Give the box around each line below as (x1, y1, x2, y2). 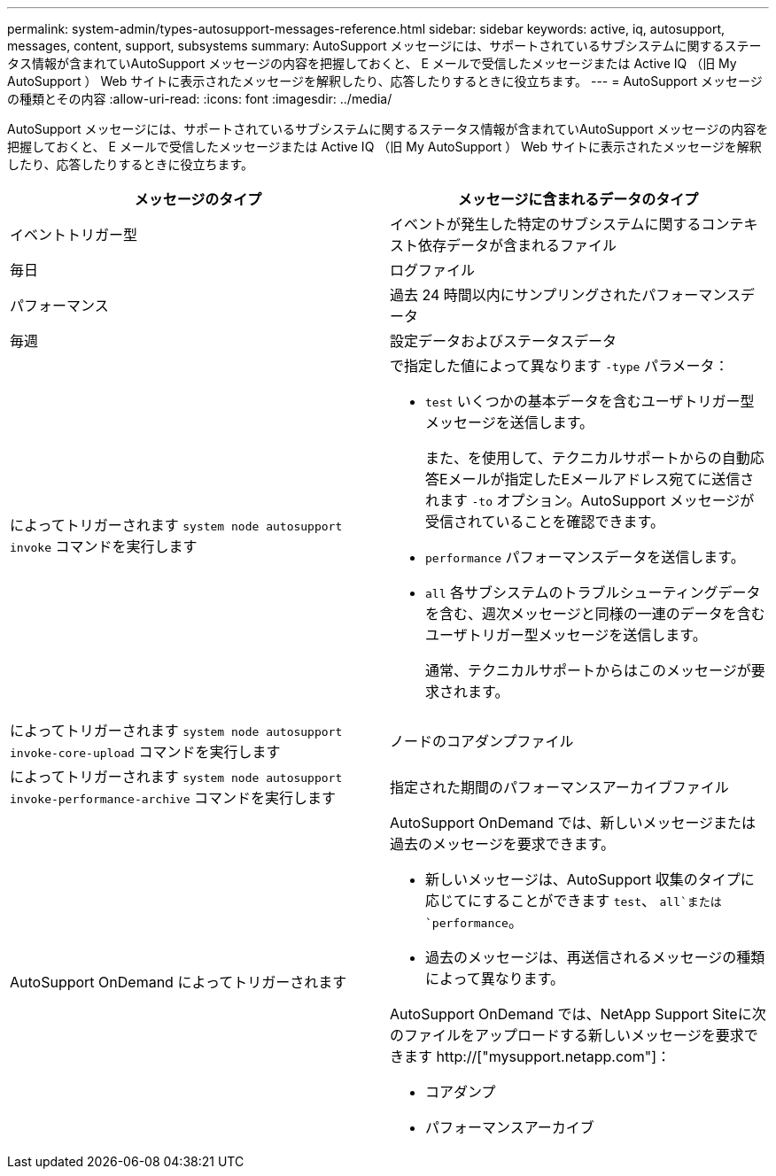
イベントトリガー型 (10, 226, 138, 244)
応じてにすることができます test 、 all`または (425, 892, 722, 909)
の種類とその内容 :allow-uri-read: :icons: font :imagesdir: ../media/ (7, 91, 392, 106)
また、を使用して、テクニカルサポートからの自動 (425, 449, 750, 467)
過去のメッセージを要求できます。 (390, 835, 616, 853)
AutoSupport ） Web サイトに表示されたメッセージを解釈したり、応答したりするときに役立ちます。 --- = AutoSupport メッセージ (7, 73, 763, 89)
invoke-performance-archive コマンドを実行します (10, 789, 337, 807)
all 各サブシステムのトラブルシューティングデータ (425, 584, 761, 601)
